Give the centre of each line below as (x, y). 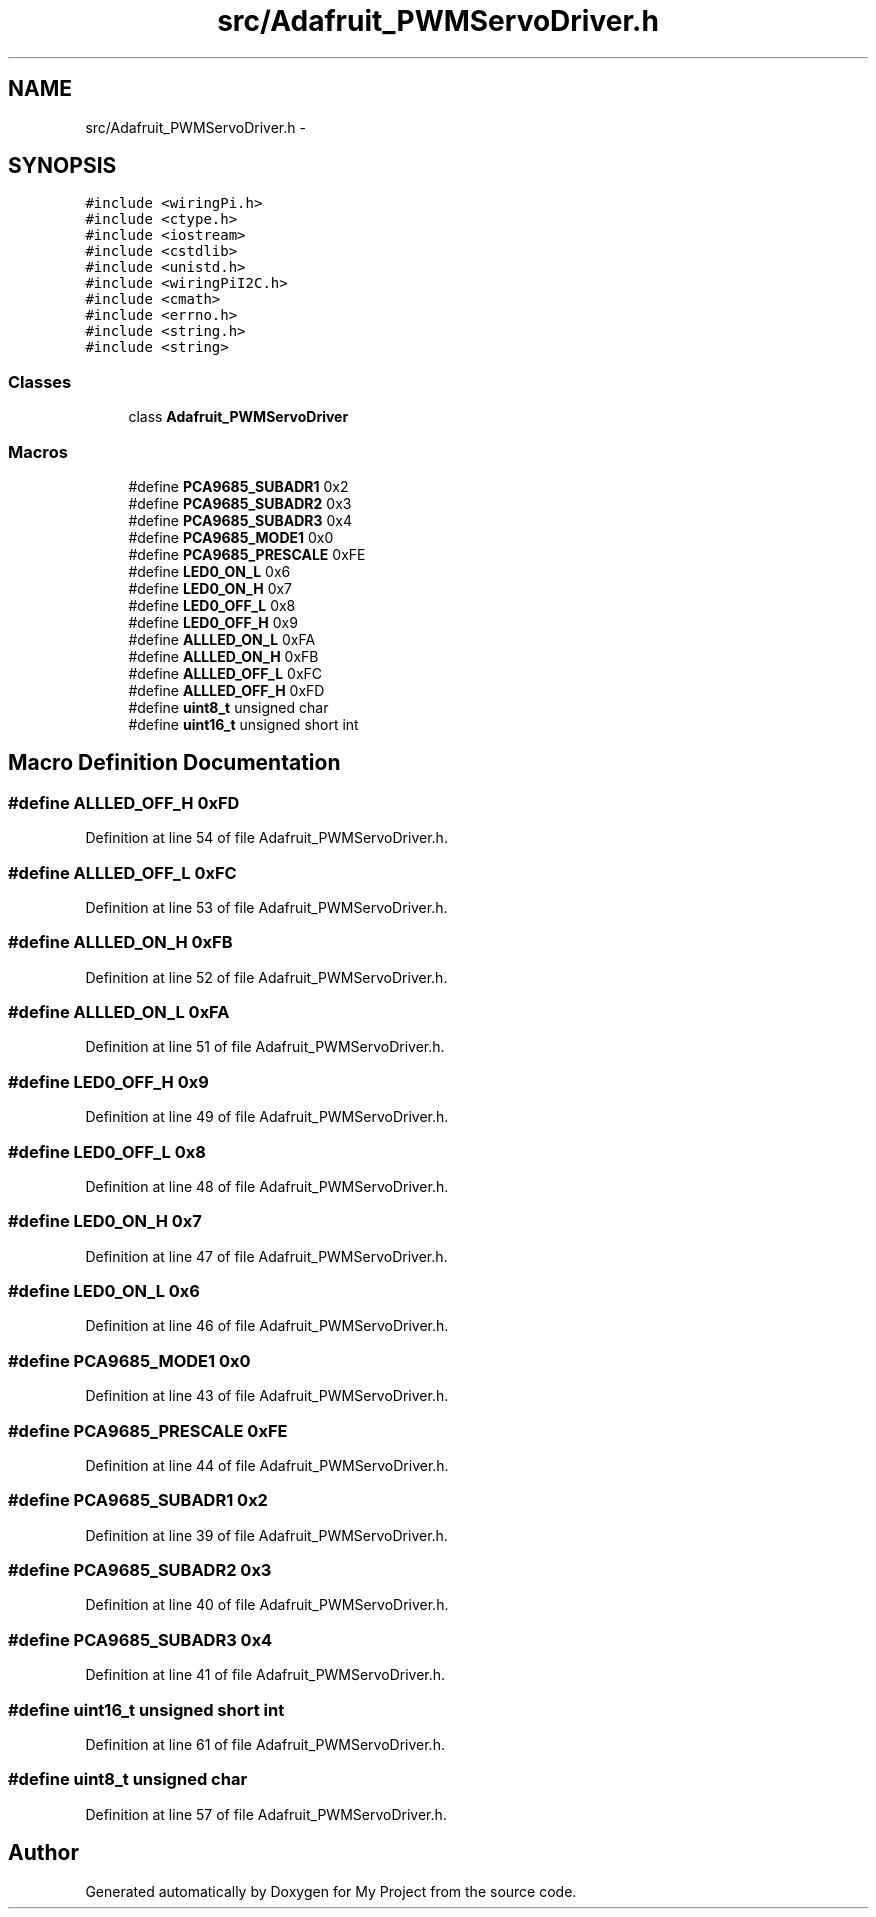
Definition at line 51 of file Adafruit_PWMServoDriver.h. (265, 1047)
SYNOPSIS (62, 166)
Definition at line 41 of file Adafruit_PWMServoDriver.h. (265, 1675)
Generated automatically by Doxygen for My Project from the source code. (331, 1891)
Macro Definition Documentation (174, 763)
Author (43, 1853)
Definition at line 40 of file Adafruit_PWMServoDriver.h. (267, 1605)
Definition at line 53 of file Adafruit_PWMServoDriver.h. (266, 907)
